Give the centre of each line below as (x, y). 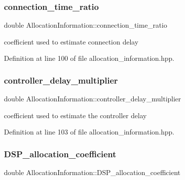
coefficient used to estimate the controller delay (75, 115)
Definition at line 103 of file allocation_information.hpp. (89, 132)
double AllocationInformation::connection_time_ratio (86, 25)
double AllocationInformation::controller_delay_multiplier (92, 99)
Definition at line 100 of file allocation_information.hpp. (89, 58)
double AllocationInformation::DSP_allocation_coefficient (92, 172)
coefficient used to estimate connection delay (71, 41)
